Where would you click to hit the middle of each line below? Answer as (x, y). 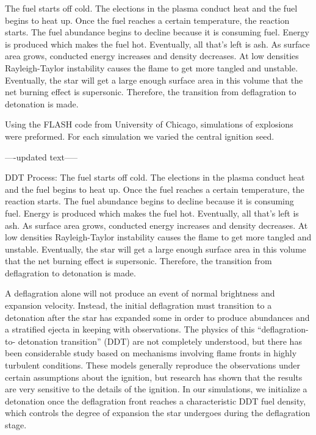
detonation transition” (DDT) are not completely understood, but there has (160, 341)
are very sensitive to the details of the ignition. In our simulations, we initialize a (156, 389)
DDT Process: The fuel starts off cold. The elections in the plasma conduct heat (155, 177)
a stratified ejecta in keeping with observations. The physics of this (130, 329)
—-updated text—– (41, 156)
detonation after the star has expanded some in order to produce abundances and (157, 317)
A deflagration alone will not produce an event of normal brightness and (140, 293)
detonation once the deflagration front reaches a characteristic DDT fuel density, (156, 401)
